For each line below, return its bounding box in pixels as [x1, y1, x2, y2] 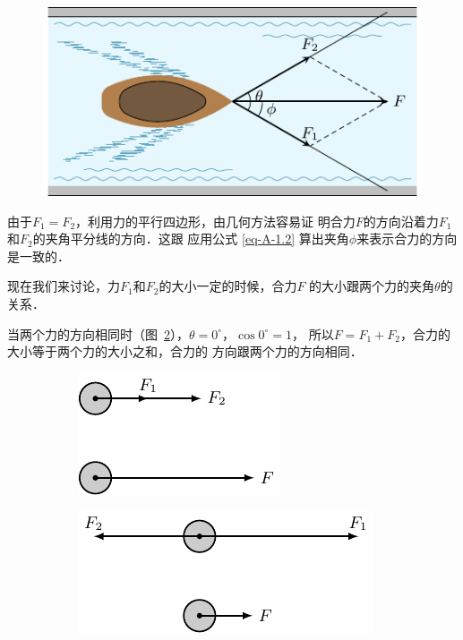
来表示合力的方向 [356, 229, 458, 248]
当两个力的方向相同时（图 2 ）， [7, 324, 189, 343]
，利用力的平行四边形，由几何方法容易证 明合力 [75, 211, 356, 230]
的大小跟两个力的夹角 [309, 277, 435, 295]
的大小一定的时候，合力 [159, 277, 297, 295]
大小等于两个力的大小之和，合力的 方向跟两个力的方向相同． [7, 342, 363, 361]
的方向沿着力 [363, 211, 439, 230]
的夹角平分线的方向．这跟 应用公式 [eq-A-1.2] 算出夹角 [32, 229, 349, 248]
